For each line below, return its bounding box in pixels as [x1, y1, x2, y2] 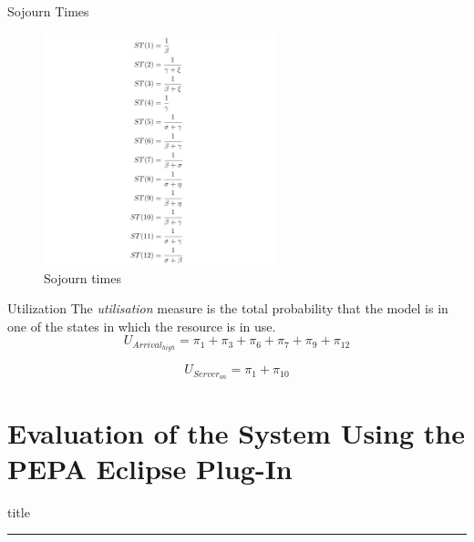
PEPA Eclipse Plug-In [7, 449, 293, 486]
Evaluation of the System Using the [7, 414, 465, 451]
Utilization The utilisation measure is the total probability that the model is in [7, 299, 448, 318]
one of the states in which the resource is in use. [7, 316, 276, 335]
